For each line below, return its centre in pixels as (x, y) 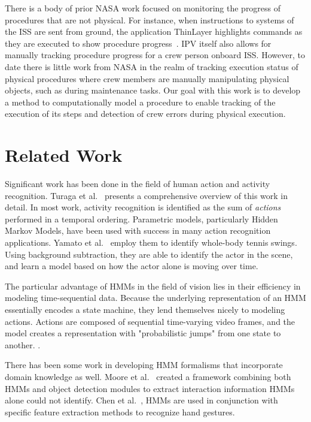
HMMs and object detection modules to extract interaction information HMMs (150, 388)
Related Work (64, 155)
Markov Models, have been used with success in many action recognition (138, 230)
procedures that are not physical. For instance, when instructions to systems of (150, 19)
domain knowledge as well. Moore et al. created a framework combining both (148, 376)
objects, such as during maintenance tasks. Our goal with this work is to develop (153, 90)
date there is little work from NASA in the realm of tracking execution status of (152, 66)
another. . (23, 344)
